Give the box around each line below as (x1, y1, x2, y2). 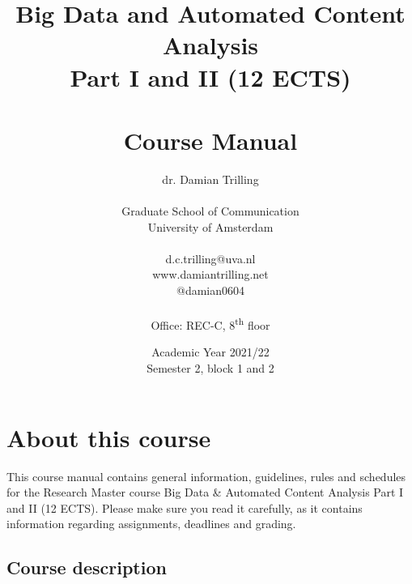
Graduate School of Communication (121, 202, 299, 220)
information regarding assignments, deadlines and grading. (6, 515, 296, 532)
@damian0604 (176, 282, 244, 299)
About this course (6, 420, 211, 454)
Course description (6, 555, 167, 580)
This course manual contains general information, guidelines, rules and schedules (6, 467, 406, 484)
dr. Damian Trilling (162, 170, 259, 187)
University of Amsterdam (147, 218, 274, 235)
